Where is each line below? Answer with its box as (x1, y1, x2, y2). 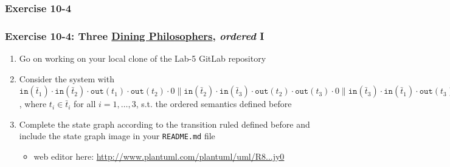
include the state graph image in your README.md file (19, 129, 215, 142)
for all (74, 97, 96, 110)
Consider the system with (19, 72, 114, 85)
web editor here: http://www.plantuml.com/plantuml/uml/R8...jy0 (33, 150, 285, 163)
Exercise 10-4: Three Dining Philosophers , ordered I (5, 28, 265, 43)
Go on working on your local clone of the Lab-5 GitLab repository (19, 52, 266, 65)
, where (19, 97, 47, 110)
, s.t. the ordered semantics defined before (136, 97, 292, 110)
